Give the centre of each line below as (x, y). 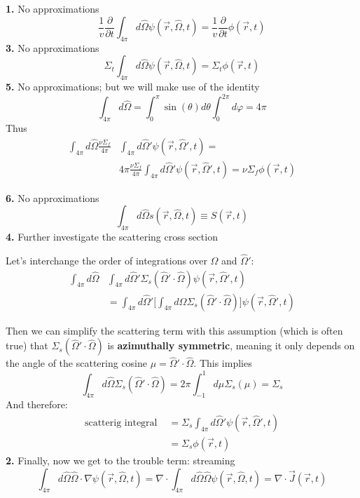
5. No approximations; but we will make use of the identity (133, 87)
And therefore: (37, 404)
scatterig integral (121, 423)
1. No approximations (53, 8)
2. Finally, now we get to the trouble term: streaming (120, 460)
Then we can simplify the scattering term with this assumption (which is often (174, 330)
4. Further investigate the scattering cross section (112, 237)
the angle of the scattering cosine (77, 363)
